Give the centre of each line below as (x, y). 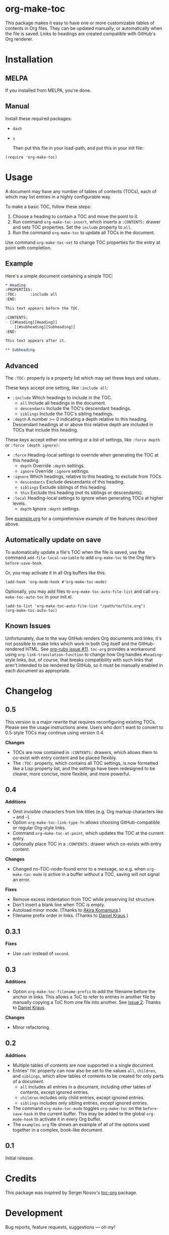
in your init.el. (59, 596)
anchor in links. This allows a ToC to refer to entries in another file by (84, 997)
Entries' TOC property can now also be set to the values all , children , (84, 1070)
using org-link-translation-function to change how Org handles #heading (83, 654)
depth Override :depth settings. (52, 465)
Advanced (22, 366)
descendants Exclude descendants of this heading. (72, 481)
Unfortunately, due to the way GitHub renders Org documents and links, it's (83, 638)
